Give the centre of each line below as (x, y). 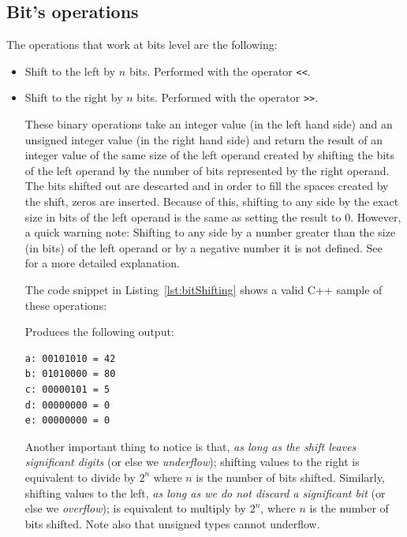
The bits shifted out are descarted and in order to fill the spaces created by (207, 186)
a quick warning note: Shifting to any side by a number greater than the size (210, 232)
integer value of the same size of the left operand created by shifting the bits (210, 155)
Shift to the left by (70, 71)
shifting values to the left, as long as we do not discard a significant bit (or (205, 492)
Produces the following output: (99, 332)
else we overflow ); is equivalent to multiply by (136, 508)
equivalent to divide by (80, 477)
